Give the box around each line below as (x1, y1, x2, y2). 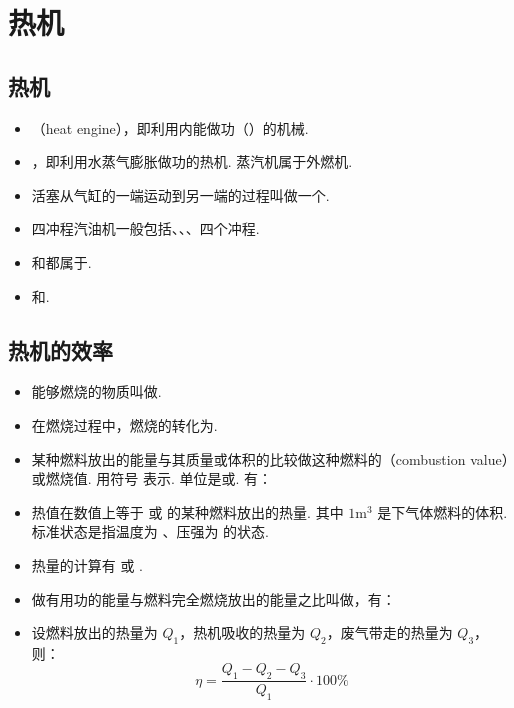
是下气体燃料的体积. (377, 501, 508, 522)
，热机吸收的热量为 (179, 622, 306, 643)
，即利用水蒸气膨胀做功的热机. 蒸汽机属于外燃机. (31, 151, 353, 172)
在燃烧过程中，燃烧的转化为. (31, 414, 218, 435)
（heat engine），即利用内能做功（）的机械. (31, 117, 309, 138)
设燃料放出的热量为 (31, 622, 158, 643)
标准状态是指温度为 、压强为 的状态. (31, 521, 270, 542)
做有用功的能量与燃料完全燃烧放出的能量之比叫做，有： (31, 588, 396, 609)
